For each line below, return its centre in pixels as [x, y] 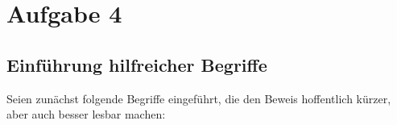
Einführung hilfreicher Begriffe [137, 64]
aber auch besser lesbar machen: [86, 114]
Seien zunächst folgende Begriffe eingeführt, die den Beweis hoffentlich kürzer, [199, 98]
